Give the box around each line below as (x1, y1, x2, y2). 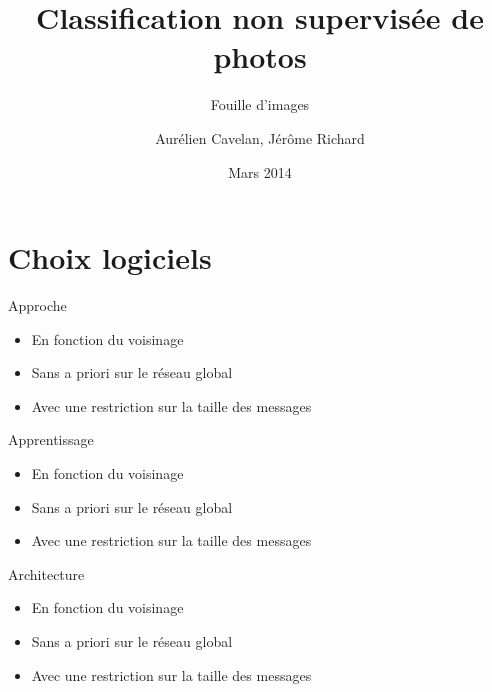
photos (213, 36, 307, 77)
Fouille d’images (210, 94, 310, 115)
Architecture (8, 563, 85, 584)
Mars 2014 (228, 161, 292, 182)
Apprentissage (8, 429, 94, 450)
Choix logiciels (8, 237, 212, 278)
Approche (8, 295, 67, 316)
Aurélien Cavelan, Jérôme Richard (155, 127, 365, 148)
